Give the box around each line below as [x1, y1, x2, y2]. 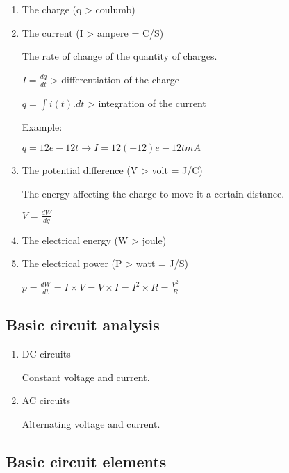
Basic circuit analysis [6, 314, 160, 335]
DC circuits [22, 346, 71, 361]
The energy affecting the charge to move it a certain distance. [22, 186, 285, 200]
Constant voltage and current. [22, 369, 150, 384]
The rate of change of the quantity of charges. [22, 49, 217, 63]
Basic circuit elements [6, 450, 167, 472]
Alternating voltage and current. [22, 416, 160, 431]
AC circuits [22, 393, 71, 408]
